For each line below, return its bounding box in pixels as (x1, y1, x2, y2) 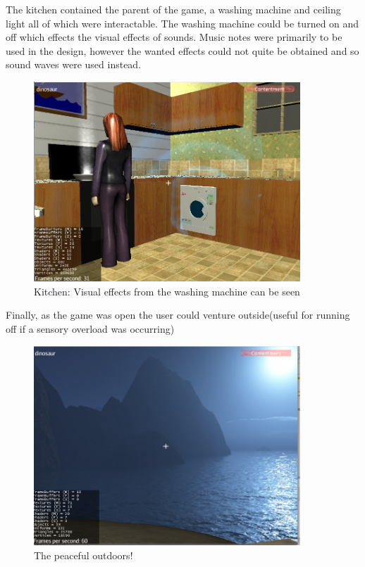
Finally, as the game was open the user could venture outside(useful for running (6, 307, 350, 322)
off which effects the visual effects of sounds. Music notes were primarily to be (6, 30, 342, 44)
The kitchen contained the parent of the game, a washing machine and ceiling (6, 2, 341, 16)
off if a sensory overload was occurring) (6, 321, 175, 336)
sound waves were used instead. (6, 57, 142, 72)
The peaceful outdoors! (34, 547, 133, 562)
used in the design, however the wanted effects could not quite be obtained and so (6, 43, 359, 58)
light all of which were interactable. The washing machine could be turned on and (6, 15, 359, 30)
